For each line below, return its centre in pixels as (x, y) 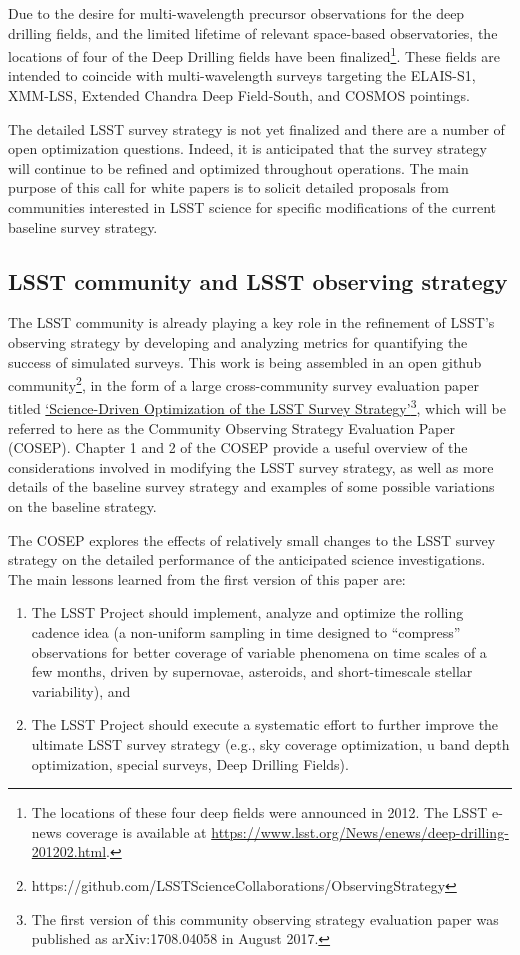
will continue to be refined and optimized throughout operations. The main (238, 167)
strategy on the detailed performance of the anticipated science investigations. (247, 559)
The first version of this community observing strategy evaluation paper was (265, 918)
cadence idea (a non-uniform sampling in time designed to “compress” (246, 632)
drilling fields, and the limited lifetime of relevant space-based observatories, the (253, 32)
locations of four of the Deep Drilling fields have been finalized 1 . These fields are (254, 54)
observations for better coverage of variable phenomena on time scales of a (259, 651)
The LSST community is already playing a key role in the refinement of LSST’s (251, 322)
